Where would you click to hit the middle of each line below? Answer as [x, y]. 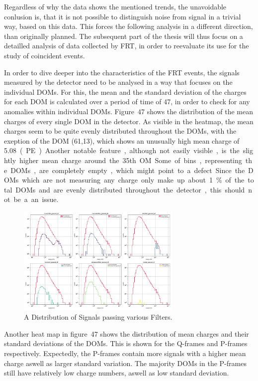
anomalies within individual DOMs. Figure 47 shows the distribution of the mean [129, 111]
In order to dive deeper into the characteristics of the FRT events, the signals [122, 72]
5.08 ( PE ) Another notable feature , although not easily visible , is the [122, 150]
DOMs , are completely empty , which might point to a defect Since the [128, 170]
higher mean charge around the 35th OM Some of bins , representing [131, 160]
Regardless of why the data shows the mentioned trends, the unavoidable [115, 6]
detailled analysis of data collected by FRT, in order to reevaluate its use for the [127, 46]
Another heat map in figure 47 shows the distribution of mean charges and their [127, 333]
